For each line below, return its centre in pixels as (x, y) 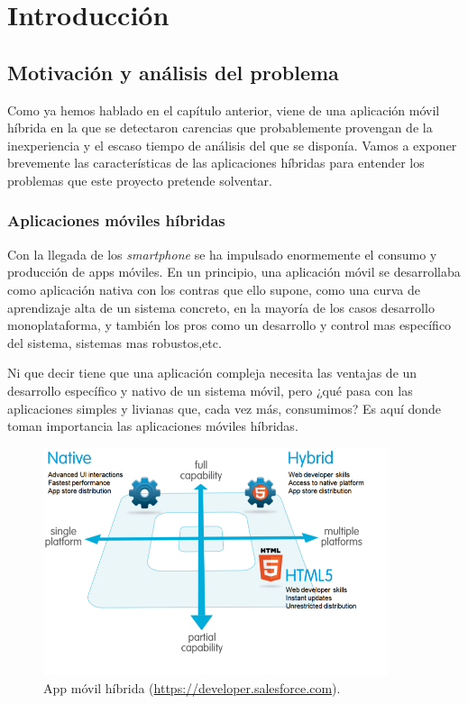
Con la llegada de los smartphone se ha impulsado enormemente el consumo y (222, 254)
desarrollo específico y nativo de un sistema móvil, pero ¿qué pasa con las (210, 390)
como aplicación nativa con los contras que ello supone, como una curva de (214, 289)
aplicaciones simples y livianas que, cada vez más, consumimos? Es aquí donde (225, 408)
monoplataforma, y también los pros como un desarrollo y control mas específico (229, 325)
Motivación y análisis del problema (173, 72)
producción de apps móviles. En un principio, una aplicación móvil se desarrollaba (234, 272)
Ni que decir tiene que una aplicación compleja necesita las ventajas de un (212, 373)
